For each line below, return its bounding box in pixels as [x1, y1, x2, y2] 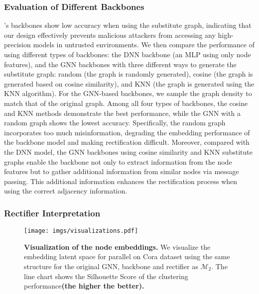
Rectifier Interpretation [4, 206, 101, 219]
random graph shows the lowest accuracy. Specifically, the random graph [4, 117, 226, 128]
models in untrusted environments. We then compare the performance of [33, 39, 255, 50]
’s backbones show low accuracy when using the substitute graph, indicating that [4, 20, 252, 30]
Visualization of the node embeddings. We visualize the [24, 241, 211, 252]
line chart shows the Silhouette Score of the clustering [24, 271, 188, 281]
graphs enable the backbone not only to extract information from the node [4, 156, 232, 167]
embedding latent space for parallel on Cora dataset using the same [24, 251, 230, 262]
